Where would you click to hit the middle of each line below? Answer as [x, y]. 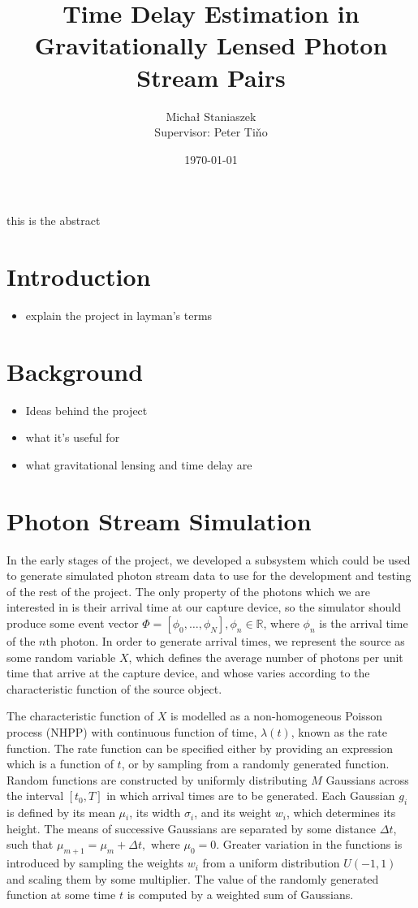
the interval [35, 796]
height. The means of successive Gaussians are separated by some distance [192, 828]
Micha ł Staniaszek [211, 116]
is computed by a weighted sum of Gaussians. [240, 895]
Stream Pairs [211, 77]
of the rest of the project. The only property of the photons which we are [188, 591]
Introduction [79, 277]
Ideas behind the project [86, 410]
